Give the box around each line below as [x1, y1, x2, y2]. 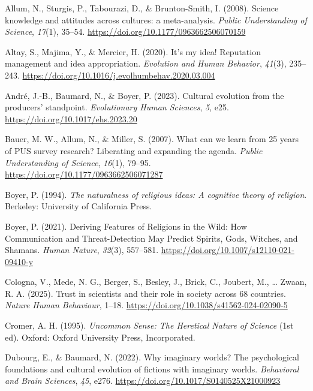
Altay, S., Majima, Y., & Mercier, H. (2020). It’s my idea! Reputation [5, 45, 261, 58]
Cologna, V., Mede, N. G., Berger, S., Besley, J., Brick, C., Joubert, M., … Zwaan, [5, 275, 307, 288]
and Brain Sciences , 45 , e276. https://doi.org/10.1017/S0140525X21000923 [5, 374, 281, 387]
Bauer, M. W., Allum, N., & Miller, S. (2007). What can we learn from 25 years [5, 133, 299, 145]
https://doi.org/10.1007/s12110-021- [161, 243, 294, 256]
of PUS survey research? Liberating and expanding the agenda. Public [5, 144, 263, 157]
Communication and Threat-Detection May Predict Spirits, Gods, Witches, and [5, 231, 298, 244]
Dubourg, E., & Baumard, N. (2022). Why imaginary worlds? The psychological [5, 351, 299, 363]
